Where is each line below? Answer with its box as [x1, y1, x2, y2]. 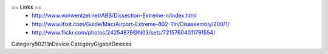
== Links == [11, 4, 42, 10]
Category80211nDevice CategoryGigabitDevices [11, 40, 132, 47]
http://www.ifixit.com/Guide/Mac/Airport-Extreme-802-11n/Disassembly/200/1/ [32, 20, 230, 27]
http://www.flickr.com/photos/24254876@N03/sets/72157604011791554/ [32, 29, 216, 36]
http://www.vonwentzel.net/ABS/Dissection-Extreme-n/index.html [32, 12, 197, 19]
